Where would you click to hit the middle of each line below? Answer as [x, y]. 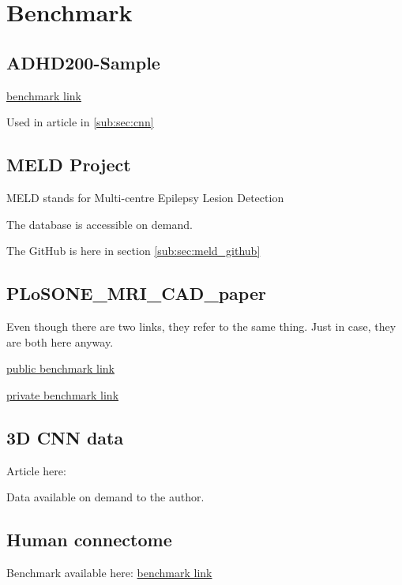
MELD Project [69, 165]
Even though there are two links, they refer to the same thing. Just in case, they [201, 326]
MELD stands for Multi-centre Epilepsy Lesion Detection [145, 197]
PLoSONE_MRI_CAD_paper [136, 293]
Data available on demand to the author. [105, 497]
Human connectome [89, 540]
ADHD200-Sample [83, 62]
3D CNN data [65, 437]
